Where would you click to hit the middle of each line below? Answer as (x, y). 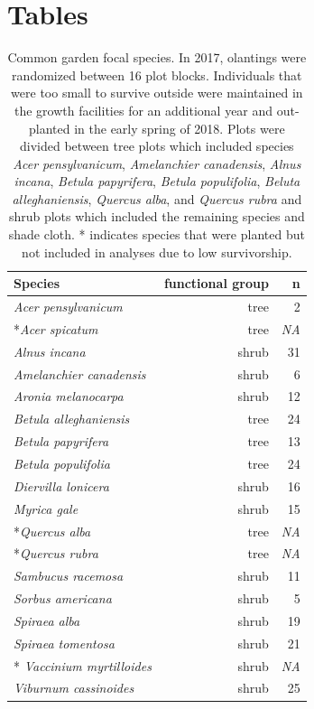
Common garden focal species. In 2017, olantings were (157, 57)
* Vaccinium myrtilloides (83, 665)
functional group (216, 283)
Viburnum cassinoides (74, 688)
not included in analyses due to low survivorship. (157, 252)
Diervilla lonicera (61, 485)
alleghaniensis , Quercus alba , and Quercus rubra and (157, 198)
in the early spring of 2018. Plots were (180, 128)
